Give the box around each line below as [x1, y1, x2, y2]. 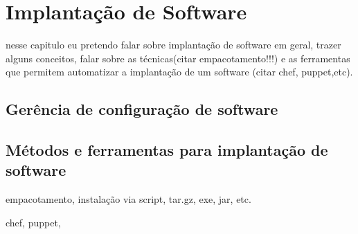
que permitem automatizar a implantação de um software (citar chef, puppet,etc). [6, 64, 353, 79]
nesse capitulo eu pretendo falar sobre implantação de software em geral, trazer [6, 37, 341, 52]
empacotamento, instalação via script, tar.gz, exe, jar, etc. [6, 192, 251, 206]
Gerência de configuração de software [6, 98, 278, 120]
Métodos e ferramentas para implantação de [6, 139, 328, 161]
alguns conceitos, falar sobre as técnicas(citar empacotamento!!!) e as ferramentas [6, 51, 350, 65]
